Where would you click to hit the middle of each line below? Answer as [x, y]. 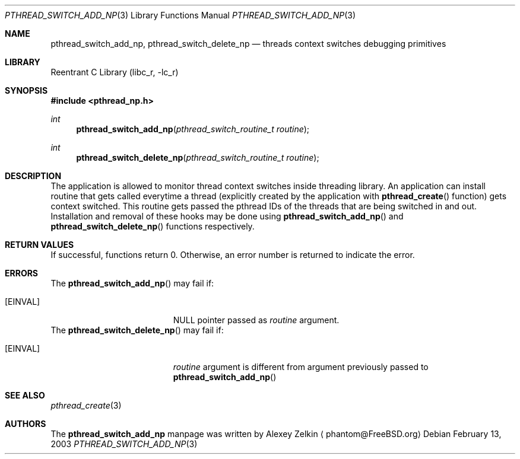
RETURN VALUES [39, 245]
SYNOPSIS [26, 90]
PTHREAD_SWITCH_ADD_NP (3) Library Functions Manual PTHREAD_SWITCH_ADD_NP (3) [180, 15]
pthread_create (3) [86, 405]
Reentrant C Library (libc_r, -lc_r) [115, 72]
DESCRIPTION [33, 176]
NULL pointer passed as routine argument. [256, 320]
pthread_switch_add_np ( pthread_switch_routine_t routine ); [193, 129]
